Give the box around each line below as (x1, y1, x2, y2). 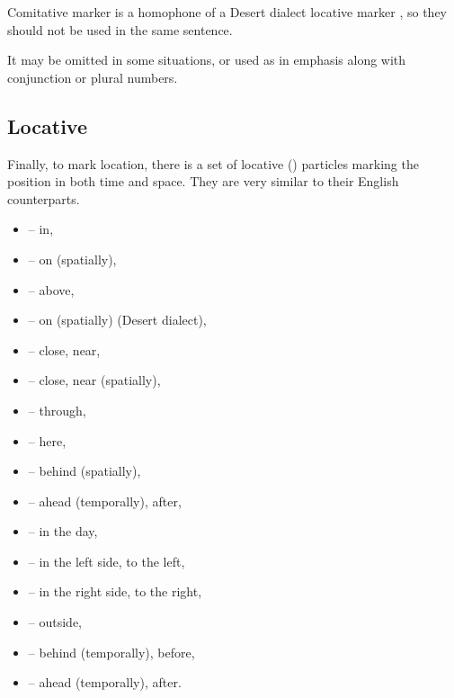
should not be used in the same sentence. (7, 20, 233, 39)
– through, (28, 400, 86, 419)
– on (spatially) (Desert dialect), (28, 310, 207, 329)
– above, (28, 280, 75, 299)
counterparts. (7, 189, 80, 208)
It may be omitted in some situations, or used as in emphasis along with (7, 50, 406, 69)
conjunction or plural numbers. (7, 67, 178, 86)
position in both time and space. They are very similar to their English (7, 172, 399, 191)
